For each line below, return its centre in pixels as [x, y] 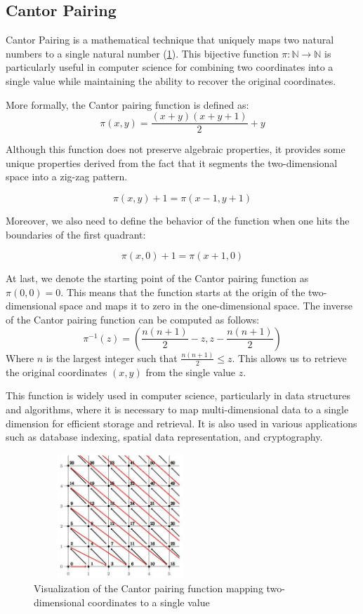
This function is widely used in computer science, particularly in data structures [178, 395]
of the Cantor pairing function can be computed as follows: [133, 319]
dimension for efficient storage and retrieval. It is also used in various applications [181, 423]
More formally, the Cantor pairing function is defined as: [127, 104]
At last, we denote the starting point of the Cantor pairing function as [157, 278]
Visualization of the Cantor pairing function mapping [148, 588]
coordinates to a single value [149, 602]
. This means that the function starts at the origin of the [183, 292]
